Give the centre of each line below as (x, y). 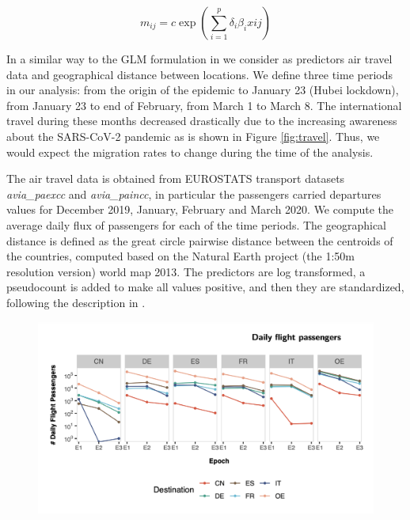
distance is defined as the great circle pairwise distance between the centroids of (200, 240)
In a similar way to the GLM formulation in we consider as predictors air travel (199, 59)
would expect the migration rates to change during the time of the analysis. (190, 152)
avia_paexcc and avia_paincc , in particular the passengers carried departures (194, 194)
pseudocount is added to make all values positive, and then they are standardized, (205, 287)
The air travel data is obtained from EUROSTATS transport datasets (176, 178)
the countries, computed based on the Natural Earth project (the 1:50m (180, 256)
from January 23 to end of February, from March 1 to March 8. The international (204, 105)
